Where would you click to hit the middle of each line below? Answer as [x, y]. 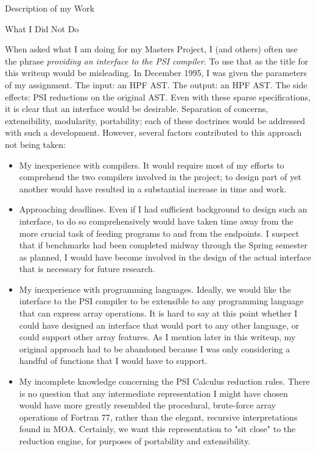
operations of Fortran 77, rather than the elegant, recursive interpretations [158, 417]
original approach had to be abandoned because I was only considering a [155, 348]
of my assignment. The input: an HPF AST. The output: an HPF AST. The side [156, 84]
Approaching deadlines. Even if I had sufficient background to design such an [163, 209]
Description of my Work [50, 8]
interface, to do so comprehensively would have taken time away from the [156, 221]
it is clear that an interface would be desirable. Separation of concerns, [137, 109]
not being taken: [35, 144]
